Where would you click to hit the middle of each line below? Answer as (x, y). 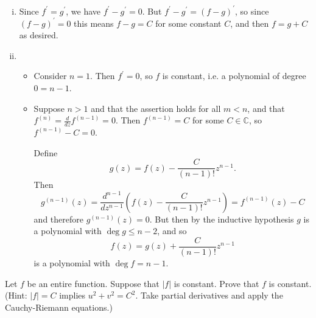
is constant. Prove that (216, 283)
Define (46, 152)
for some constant (188, 23)
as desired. (39, 35)
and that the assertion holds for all (156, 108)
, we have (83, 11)
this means (94, 23)
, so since (252, 11)
